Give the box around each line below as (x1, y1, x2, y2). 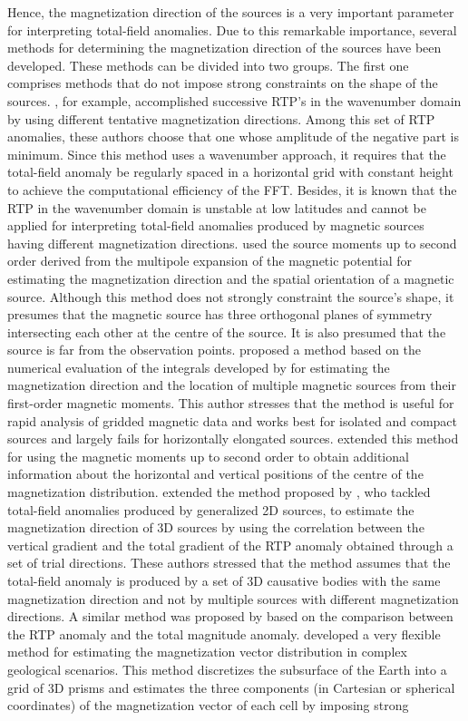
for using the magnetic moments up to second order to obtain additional (7, 446, 409, 465)
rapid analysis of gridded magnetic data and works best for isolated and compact (7, 411, 458, 430)
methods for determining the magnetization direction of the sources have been (7, 38, 442, 57)
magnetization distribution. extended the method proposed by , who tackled (7, 482, 431, 502)
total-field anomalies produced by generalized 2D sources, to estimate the (7, 500, 414, 519)
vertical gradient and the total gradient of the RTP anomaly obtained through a (7, 535, 453, 554)
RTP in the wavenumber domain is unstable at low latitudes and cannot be (7, 198, 426, 217)
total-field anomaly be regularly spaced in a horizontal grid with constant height (7, 162, 453, 181)
